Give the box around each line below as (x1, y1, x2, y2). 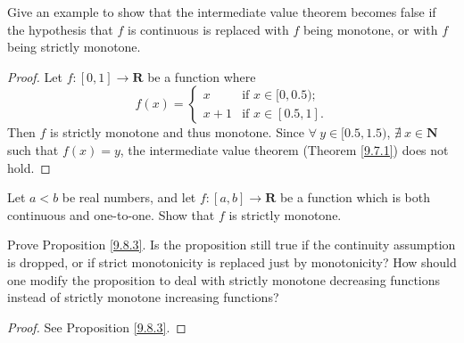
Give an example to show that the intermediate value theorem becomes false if (7, 3, 436, 20)
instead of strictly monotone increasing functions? (7, 288, 279, 306)
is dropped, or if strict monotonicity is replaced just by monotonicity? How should (7, 252, 457, 271)
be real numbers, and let (62, 188, 196, 207)
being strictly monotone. (7, 37, 141, 56)
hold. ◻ (7, 158, 51, 176)
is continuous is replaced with (127, 20, 289, 38)
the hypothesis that (7, 20, 113, 38)
